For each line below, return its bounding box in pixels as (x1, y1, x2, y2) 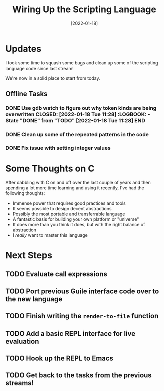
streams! (5, 379, 34, 387)
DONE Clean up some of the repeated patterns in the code (5, 131, 149, 138)
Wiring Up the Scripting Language (12, 4, 156, 15)
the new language (5, 295, 63, 303)
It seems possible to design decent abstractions (12, 205, 112, 211)
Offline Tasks (5, 90, 48, 98)
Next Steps (5, 249, 53, 261)
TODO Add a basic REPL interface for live (5, 329, 136, 338)
